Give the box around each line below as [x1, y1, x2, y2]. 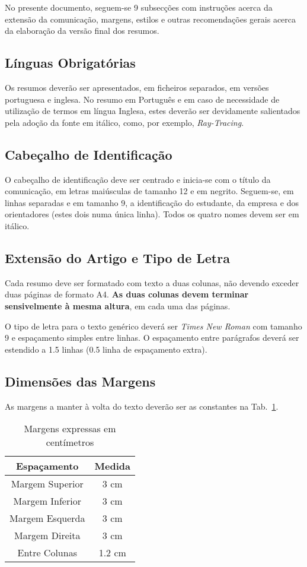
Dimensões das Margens [5, 372, 156, 390]
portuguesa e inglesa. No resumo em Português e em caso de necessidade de [5, 93, 280, 105]
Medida [94, 459, 130, 473]
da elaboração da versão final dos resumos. [5, 24, 159, 37]
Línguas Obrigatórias [5, 53, 136, 72]
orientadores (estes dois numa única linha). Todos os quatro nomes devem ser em [5, 208, 299, 220]
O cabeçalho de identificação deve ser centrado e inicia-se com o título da [5, 173, 271, 185]
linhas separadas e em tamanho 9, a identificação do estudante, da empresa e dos [5, 196, 299, 208]
